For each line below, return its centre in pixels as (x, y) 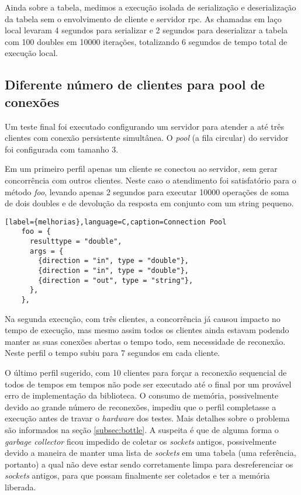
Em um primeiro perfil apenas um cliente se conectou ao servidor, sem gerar (141, 169)
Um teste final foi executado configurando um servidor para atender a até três (145, 126)
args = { (46, 251)
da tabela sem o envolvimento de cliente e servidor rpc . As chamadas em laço (143, 18)
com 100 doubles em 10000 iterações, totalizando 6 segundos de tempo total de (146, 41)
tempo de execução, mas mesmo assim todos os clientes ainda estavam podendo (147, 330)
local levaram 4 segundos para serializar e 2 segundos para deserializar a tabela (146, 30)
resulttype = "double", (76, 242)
